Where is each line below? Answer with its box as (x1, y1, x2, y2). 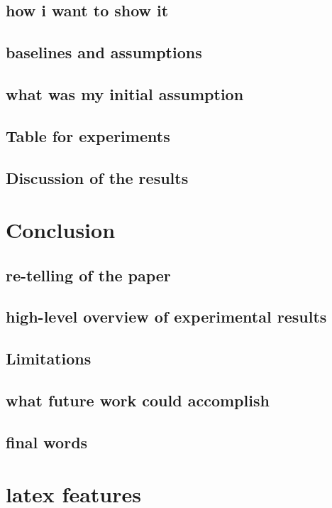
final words (6, 431, 88, 453)
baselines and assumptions (6, 41, 202, 63)
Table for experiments (6, 124, 170, 146)
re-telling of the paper (6, 264, 171, 286)
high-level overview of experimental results (6, 306, 327, 328)
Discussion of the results (6, 166, 189, 188)
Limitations (6, 347, 92, 369)
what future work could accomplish (6, 389, 270, 411)
